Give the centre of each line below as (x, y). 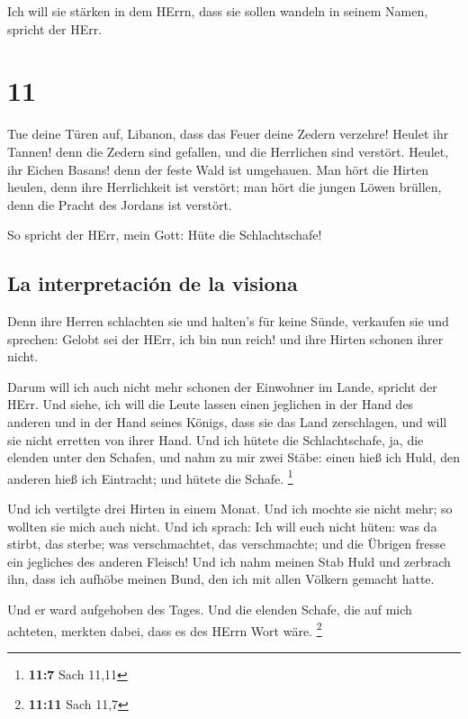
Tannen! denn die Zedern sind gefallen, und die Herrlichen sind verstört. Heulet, (228, 151)
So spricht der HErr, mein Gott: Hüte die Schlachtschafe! (165, 235)
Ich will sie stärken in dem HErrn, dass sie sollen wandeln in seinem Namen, (218, 11)
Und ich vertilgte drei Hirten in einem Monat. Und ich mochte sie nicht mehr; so (230, 509)
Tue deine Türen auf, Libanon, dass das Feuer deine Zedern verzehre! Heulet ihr (228, 134)
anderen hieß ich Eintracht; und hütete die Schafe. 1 (150, 477)
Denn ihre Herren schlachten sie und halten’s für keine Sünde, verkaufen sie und (228, 321)
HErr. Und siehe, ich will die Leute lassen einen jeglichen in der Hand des (211, 404)
